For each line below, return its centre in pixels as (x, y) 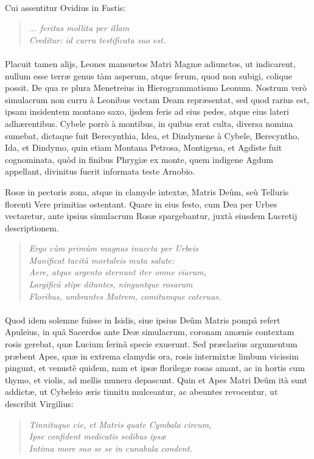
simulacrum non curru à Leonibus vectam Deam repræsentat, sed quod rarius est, (157, 99)
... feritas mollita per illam (79, 28)
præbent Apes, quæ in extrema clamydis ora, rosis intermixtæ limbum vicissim (152, 356)
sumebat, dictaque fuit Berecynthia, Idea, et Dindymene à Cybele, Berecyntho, (152, 135)
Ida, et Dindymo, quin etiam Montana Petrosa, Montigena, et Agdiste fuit (144, 147)
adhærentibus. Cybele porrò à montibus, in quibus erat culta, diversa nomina (149, 123)
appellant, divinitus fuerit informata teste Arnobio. (100, 171)
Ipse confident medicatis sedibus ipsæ (98, 436)
